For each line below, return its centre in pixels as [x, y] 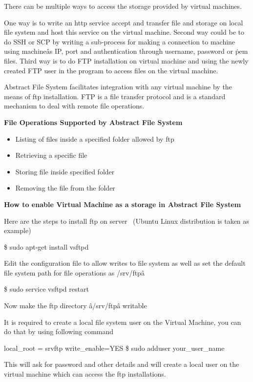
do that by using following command [59, 331]
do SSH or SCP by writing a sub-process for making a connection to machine [120, 41]
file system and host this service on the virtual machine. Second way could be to [124, 32]
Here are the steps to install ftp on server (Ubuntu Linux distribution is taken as [126, 221]
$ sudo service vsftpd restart [46, 289]
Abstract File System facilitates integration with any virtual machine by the [118, 87]
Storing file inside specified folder [65, 171]
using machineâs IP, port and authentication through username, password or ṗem [126, 51]
